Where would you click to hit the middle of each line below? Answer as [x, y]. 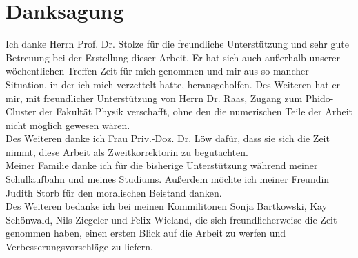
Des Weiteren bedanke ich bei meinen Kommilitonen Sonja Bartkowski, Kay [167, 206]
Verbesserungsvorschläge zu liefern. [79, 247]
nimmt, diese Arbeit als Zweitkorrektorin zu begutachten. [127, 151]
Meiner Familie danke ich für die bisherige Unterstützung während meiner [162, 165]
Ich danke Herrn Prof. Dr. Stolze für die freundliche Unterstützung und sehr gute [177, 44]
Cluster [21, 111]
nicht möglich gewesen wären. [68, 125]
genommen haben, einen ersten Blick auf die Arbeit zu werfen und [146, 233]
